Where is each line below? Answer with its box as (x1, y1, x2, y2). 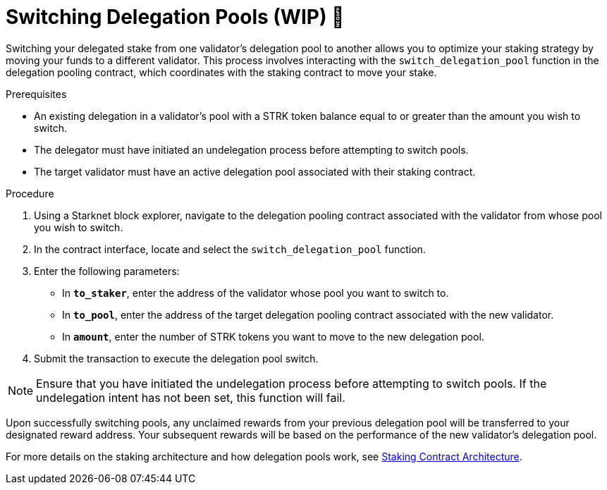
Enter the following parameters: (34, 264, 180, 277)
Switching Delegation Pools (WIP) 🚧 (6, 5, 345, 29)
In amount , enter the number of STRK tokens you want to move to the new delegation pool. (62, 330, 484, 343)
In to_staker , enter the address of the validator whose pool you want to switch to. (62, 286, 449, 299)
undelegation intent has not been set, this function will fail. (36, 390, 345, 405)
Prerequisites (6, 87, 67, 100)
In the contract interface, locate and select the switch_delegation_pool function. (34, 243, 426, 255)
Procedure (6, 187, 54, 200)
